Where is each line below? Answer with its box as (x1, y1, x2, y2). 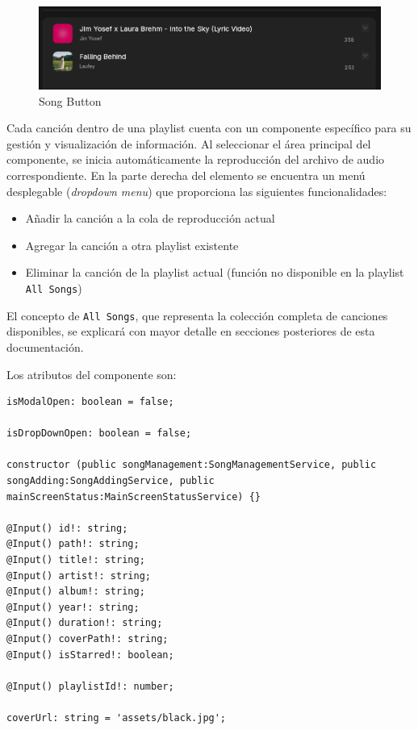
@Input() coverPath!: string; (6, 633, 169, 645)
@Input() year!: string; (6, 601, 140, 613)
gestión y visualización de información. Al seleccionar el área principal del (6, 135, 371, 152)
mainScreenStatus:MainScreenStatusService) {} (6, 490, 261, 503)
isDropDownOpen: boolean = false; (6, 428, 192, 440)
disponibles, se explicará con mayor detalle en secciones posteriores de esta (6, 323, 375, 340)
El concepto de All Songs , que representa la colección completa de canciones (6, 307, 388, 323)
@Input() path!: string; (6, 538, 140, 550)
